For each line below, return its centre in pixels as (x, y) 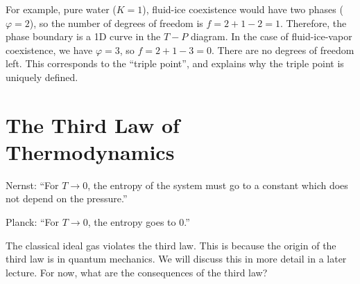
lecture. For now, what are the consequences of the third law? (137, 272)
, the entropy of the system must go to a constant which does (218, 185)
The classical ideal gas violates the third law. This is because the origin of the (171, 245)
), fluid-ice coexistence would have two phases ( (243, 9)
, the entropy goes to (132, 222)
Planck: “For (33, 222)
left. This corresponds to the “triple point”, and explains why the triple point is (175, 63)
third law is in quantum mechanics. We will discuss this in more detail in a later (176, 259)
